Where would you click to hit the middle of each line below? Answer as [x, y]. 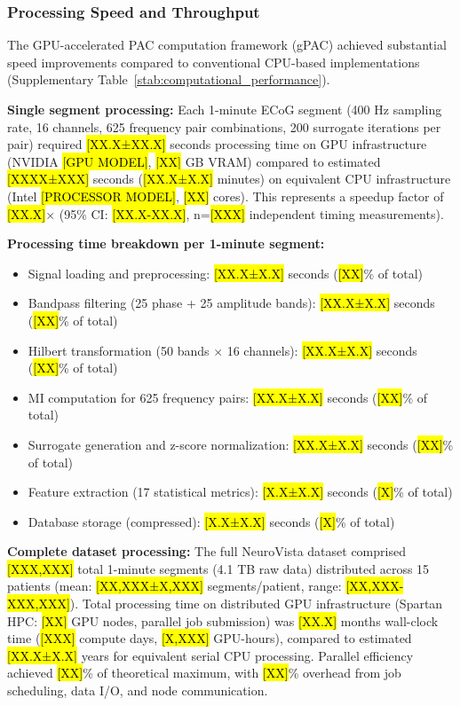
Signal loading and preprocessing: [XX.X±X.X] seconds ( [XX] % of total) [225, 273]
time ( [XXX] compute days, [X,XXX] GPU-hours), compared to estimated [210, 638]
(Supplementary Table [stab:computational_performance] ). [169, 79]
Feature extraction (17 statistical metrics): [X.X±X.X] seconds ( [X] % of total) [240, 492]
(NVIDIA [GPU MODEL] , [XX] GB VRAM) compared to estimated [194, 161]
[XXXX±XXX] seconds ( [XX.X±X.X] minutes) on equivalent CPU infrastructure [229, 179]
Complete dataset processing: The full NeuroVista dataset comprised [206, 551]
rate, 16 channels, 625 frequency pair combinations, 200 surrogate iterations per [224, 126]
